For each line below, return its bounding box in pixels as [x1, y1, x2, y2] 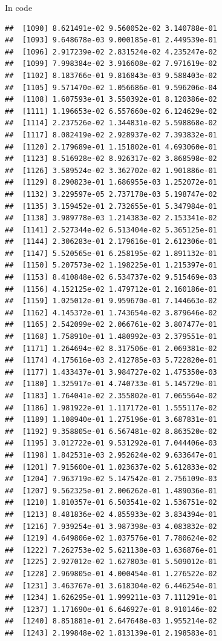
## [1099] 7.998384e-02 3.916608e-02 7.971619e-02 [5, 59, 217, 68]
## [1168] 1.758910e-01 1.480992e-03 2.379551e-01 [5, 332, 217, 341]
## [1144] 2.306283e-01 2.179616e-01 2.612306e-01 [5, 237, 217, 246]
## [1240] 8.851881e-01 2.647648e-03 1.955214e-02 [5, 617, 217, 626]
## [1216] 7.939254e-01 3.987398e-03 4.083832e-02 [5, 522, 217, 531]
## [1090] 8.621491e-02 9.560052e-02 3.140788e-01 [5, 24, 217, 33]
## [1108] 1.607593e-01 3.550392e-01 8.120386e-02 [5, 95, 217, 104]
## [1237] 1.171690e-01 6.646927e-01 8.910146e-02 [5, 605, 217, 614]
